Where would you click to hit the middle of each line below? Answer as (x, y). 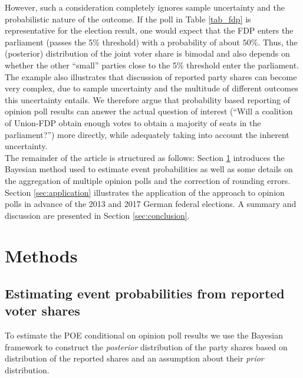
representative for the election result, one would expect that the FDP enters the (149, 30)
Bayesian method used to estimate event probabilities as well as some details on (149, 169)
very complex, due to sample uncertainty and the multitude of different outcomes (151, 88)
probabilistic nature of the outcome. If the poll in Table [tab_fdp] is (128, 19)
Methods (41, 256)
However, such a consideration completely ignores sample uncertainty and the (145, 7)
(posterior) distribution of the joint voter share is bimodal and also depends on (147, 53)
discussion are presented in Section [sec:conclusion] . (97, 215)
